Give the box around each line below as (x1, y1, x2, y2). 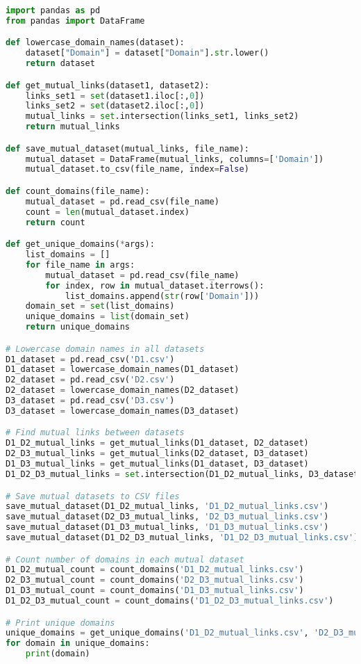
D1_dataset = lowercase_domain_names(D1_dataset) (6, 364, 240, 375)
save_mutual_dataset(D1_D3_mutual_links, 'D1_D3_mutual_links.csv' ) (6, 522, 329, 533)
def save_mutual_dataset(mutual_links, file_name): (6, 143, 249, 154)
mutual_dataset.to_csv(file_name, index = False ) (25, 164, 249, 175)
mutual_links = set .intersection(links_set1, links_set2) (25, 111, 299, 122)
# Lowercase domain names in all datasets (6, 343, 205, 354)
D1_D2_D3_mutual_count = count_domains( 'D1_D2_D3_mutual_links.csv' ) (6, 596, 334, 606)
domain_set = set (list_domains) (25, 301, 175, 311)
